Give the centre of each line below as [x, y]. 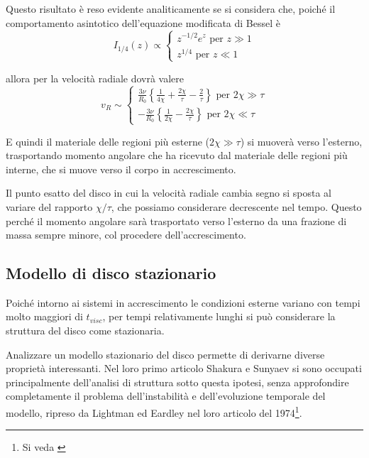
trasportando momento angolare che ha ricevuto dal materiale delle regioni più [177, 155]
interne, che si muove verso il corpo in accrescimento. [121, 169]
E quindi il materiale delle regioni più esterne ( [108, 141]
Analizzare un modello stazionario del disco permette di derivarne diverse [165, 354]
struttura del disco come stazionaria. [85, 331]
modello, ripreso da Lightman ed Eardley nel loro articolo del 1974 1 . [154, 411]
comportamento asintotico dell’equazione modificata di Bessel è [143, 22]
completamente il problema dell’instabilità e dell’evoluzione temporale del [166, 396]
